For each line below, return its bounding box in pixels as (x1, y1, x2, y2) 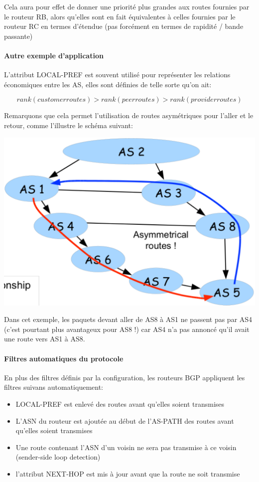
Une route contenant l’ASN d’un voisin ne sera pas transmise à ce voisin (15, 442, 237, 452)
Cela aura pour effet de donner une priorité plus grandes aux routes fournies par (4, 1, 250, 11)
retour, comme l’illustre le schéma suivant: (4, 120, 133, 130)
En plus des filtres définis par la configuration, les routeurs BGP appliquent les (4, 372, 245, 382)
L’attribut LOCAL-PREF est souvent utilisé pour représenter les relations (4, 69, 231, 80)
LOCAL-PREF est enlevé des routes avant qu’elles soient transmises (15, 399, 225, 409)
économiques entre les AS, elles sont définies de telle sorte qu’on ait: (4, 79, 212, 89)
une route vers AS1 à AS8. (4, 333, 85, 344)
